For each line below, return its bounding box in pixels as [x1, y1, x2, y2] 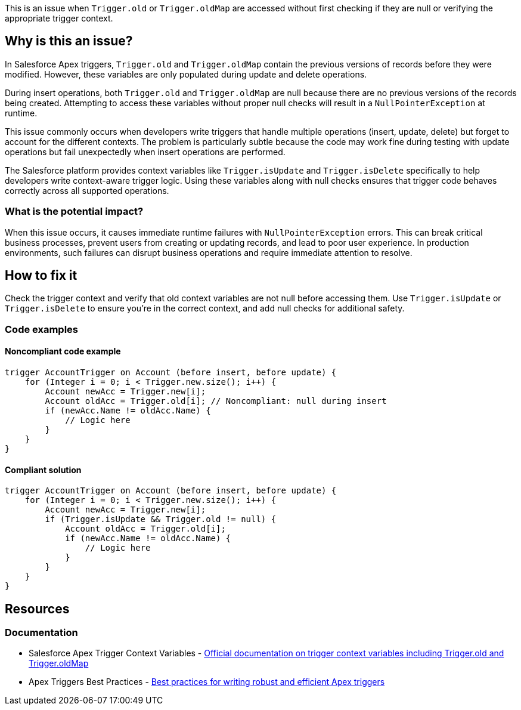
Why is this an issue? [5, 33, 133, 49]
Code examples [5, 323, 79, 335]
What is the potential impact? [5, 205, 144, 218]
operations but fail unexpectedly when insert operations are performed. [5, 146, 286, 157]
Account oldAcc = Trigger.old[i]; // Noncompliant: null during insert [45, 396, 387, 406]
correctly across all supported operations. [5, 185, 169, 196]
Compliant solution [5, 464, 82, 475]
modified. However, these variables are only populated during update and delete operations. [5, 69, 367, 79]
